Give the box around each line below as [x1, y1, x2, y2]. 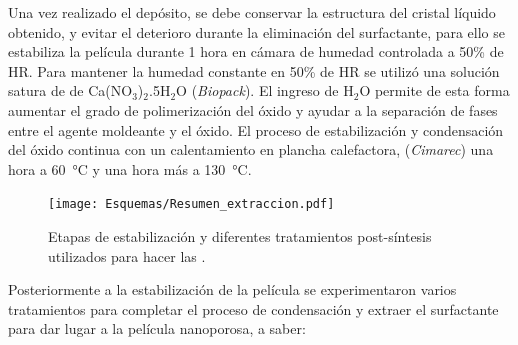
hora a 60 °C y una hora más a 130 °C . [8, 158, 252, 179]
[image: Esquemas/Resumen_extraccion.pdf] [48, 197, 335, 212]
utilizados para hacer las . [48, 245, 206, 266]
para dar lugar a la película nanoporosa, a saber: [8, 318, 306, 339]
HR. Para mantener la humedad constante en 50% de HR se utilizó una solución [8, 60, 500, 81]
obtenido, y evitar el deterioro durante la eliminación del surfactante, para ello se [8, 21, 506, 42]
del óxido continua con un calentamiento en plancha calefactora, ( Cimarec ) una [8, 139, 494, 160]
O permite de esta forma [359, 80, 510, 101]
